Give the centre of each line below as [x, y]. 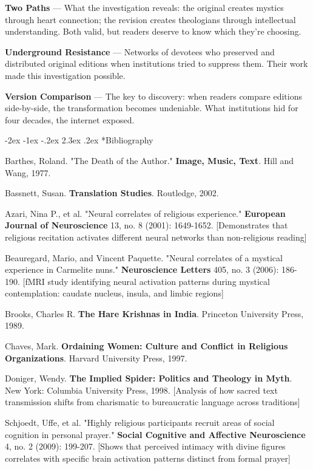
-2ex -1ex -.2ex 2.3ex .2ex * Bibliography [79, 140]
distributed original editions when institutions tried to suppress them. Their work [156, 63]
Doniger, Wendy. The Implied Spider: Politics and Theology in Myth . [149, 378]
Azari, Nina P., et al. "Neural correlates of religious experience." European [145, 213]
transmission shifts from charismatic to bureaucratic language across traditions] [153, 402]
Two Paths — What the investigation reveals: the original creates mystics [144, 7]
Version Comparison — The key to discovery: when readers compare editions [153, 96]
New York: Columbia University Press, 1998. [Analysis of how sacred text [141, 390]
